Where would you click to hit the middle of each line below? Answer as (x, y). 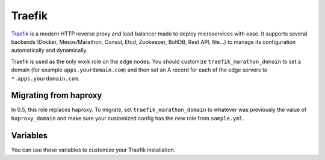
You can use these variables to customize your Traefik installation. (93, 150)
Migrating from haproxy (57, 95)
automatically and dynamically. (49, 51)
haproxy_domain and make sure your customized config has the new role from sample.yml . (128, 118)
